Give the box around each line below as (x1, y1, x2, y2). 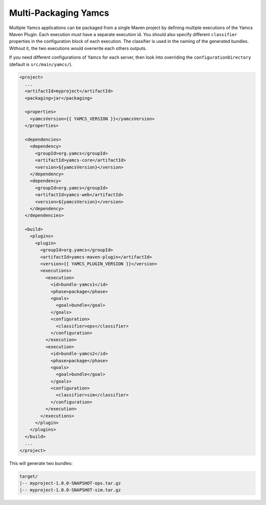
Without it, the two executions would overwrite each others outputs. (9, 45, 147, 51)
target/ (19, 473, 38, 479)
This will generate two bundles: (9, 460, 73, 466)
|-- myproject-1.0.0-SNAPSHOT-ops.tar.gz (19, 480, 121, 486)
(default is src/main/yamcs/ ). (9, 61, 73, 67)
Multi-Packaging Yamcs (9, 7, 109, 18)
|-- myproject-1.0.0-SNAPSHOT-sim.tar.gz (19, 487, 121, 493)
